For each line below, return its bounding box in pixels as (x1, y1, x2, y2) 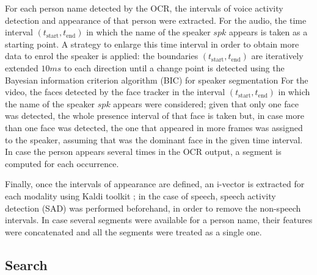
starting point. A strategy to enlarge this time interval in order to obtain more (5, 37, 299, 50)
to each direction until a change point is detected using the (64, 61, 285, 74)
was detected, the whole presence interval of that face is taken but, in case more (5, 109, 304, 122)
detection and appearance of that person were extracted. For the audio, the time (5, 13, 307, 26)
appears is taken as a (228, 26, 308, 38)
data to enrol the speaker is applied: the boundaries (5, 49, 199, 62)
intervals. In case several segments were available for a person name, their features (5, 213, 313, 226)
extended (5, 61, 38, 74)
